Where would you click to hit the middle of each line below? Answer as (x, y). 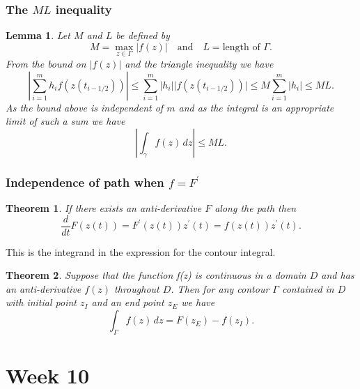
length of (241, 47)
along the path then (256, 208)
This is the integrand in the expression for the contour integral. (141, 251)
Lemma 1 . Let (38, 35)
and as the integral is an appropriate (256, 107)
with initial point (41, 302)
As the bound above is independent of (85, 107)
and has (338, 275)
